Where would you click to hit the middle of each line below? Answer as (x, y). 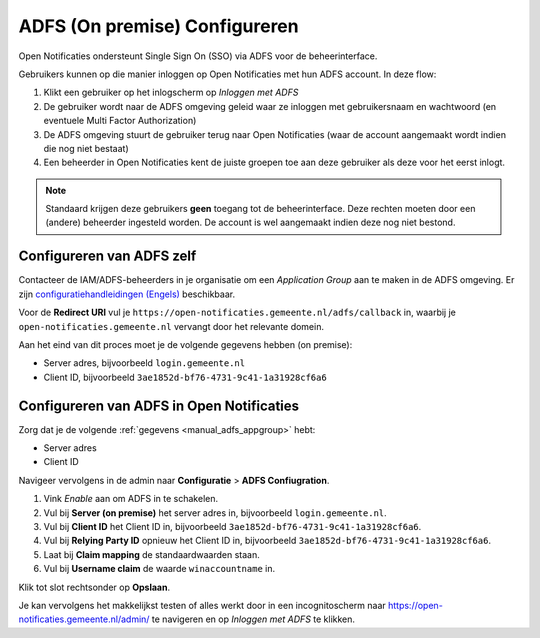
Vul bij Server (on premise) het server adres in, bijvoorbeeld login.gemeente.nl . (215, 512)
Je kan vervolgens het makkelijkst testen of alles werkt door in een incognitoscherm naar (202, 605)
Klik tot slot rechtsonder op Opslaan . (94, 587)
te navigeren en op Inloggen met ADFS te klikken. (253, 619)
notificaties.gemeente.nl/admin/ (84, 619)
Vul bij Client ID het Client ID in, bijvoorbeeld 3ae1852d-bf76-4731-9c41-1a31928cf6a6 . (232, 526)
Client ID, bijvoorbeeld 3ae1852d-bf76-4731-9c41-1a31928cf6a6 (185, 377)
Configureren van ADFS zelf (107, 256)
